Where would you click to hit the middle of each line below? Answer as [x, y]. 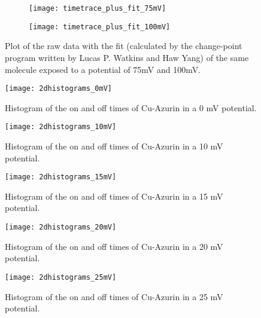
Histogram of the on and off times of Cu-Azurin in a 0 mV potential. [131, 107]
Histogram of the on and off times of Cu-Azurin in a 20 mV [114, 246]
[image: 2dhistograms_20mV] [61, 227]
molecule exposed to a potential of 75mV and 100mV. [103, 69]
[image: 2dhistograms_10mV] [61, 127]
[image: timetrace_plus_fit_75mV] [98, 8]
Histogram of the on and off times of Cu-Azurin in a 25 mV [114, 296]
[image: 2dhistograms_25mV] [61, 277]
